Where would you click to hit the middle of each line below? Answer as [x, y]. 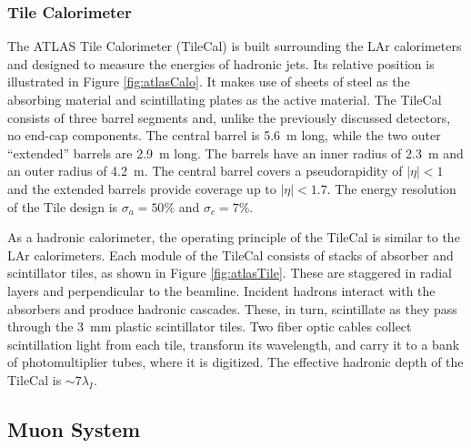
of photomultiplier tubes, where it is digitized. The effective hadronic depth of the [235, 362]
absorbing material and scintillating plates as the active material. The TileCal [225, 99]
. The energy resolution [391, 188]
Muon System [74, 428]
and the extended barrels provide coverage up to [142, 188]
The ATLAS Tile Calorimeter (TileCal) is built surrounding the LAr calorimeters [235, 46]
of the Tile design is [63, 206]
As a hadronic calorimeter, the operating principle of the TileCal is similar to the [234, 237]
